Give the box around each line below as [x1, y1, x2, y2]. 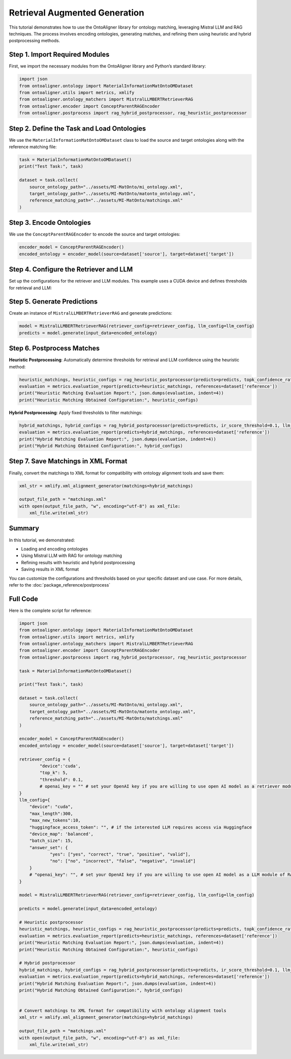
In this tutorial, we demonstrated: [9, 537, 75, 543]
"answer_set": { [29, 845, 68, 850]
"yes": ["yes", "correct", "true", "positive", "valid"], [49, 852, 191, 857]
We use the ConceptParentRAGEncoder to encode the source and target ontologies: [9, 231, 180, 237]
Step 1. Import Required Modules [9, 50, 110, 59]
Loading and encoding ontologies [21, 546, 88, 552]
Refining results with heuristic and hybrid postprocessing [21, 559, 135, 565]
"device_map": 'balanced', [29, 831, 94, 837]
